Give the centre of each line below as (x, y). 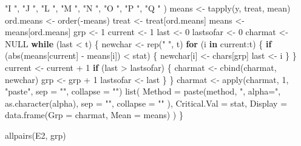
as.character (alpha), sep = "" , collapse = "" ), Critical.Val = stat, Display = (146, 103)
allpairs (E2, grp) (36, 135)
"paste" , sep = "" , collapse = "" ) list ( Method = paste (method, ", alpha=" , (143, 91)
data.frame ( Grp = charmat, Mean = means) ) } (94, 115)
